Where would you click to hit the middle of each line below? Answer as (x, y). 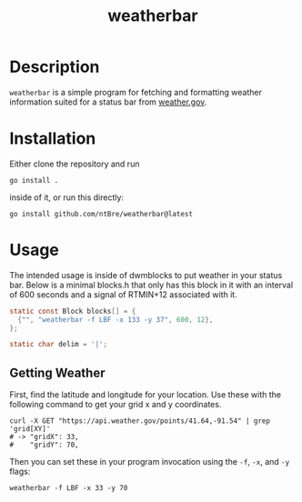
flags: (20, 472)
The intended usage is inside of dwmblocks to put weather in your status (146, 275)
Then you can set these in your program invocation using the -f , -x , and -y (150, 462)
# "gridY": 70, (44, 445)
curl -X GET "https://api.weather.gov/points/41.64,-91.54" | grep (140, 421)
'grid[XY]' (30, 429)
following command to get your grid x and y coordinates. (116, 405)
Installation (53, 139)
